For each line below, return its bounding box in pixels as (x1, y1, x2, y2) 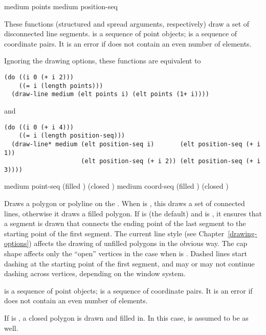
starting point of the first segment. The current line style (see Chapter (4, 228, 225, 238)
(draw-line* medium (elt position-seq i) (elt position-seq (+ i (11, 140, 261, 148)
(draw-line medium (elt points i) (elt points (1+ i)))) (11, 91, 209, 98)
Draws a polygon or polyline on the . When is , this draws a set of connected (4, 198, 245, 209)
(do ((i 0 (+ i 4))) (4, 123, 74, 131)
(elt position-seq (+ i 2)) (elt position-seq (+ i (81, 158, 261, 165)
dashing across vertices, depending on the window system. (4, 268, 186, 279)
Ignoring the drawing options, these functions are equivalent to (4, 55, 201, 66)
